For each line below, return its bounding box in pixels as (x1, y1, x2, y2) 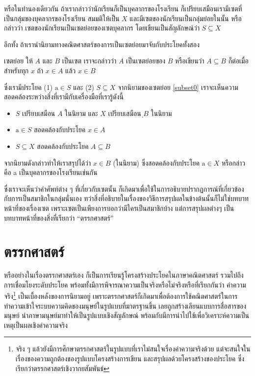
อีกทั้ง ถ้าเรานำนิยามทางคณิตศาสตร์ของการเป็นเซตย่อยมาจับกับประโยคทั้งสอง (4, 39, 200, 49)
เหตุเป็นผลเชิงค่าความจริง (4, 319, 68, 330)
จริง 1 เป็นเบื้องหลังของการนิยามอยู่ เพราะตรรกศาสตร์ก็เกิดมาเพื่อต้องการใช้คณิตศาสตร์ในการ (4, 289, 238, 301)
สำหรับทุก (4, 65, 29, 75)
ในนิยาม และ (65, 108, 98, 118)
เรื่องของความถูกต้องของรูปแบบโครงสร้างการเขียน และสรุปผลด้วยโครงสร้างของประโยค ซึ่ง (15, 353, 245, 364)
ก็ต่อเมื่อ (228, 56, 249, 66)
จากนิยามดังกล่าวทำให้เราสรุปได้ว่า (4, 157, 91, 168)
